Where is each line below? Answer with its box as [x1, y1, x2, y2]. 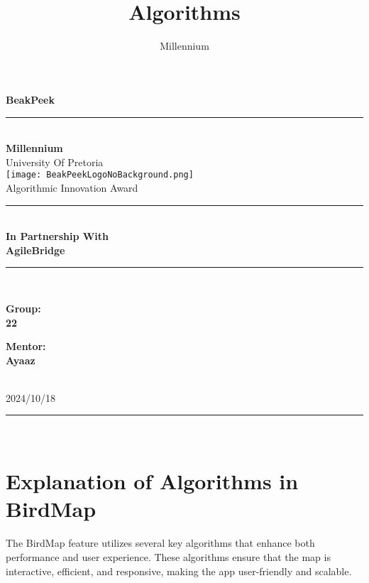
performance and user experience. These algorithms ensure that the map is [6, 549, 331, 564]
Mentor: [6, 339, 46, 354]
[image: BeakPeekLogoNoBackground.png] [6, 170, 194, 180]
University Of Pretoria [6, 154, 104, 169]
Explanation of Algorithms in [6, 467, 299, 496]
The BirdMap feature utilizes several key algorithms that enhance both [6, 535, 315, 550]
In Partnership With [6, 229, 109, 244]
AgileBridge [6, 242, 65, 257]
